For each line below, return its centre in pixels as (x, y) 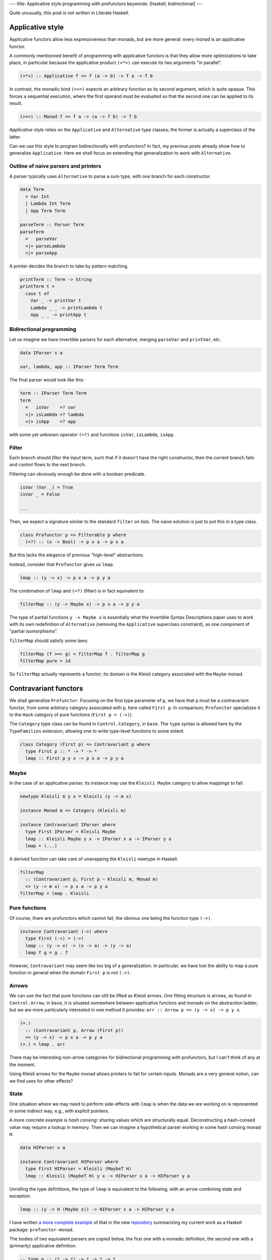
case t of (38, 293)
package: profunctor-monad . (42, 1229)
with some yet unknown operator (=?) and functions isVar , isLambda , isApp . (92, 434)
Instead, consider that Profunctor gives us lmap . (62, 564)
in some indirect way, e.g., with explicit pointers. (59, 1111)
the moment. (22, 1064)
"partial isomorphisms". (33, 631)
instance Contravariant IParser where (68, 825)
